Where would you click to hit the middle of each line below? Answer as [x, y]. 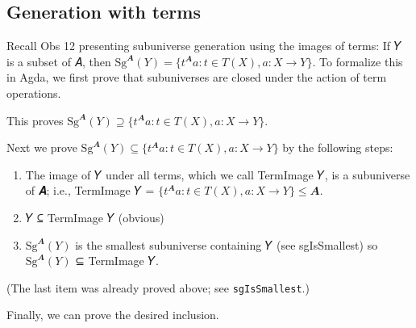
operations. [34, 93]
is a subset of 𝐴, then [59, 61]
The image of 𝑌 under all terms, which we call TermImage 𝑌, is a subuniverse [218, 174]
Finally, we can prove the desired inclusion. [113, 315]
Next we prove [42, 147]
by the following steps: [338, 147]
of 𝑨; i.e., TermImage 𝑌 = [90, 190]
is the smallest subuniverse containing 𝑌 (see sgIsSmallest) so [227, 244]
